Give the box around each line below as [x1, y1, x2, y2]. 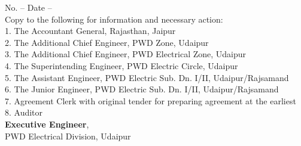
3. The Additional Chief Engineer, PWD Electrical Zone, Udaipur [5, 48, 247, 60]
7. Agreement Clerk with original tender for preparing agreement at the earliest [5, 94, 296, 107]
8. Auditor [5, 106, 43, 119]
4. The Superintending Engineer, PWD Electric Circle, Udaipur [5, 59, 238, 72]
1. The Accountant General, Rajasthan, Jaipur [5, 24, 176, 37]
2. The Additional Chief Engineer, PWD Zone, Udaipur [5, 36, 209, 48]
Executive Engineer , [5, 117, 89, 130]
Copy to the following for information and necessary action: [5, 13, 223, 25]
